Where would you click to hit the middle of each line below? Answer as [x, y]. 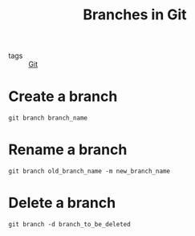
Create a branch [63, 97]
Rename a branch [68, 150]
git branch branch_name [48, 118]
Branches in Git [135, 15]
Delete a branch [62, 203]
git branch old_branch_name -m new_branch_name [89, 171]
